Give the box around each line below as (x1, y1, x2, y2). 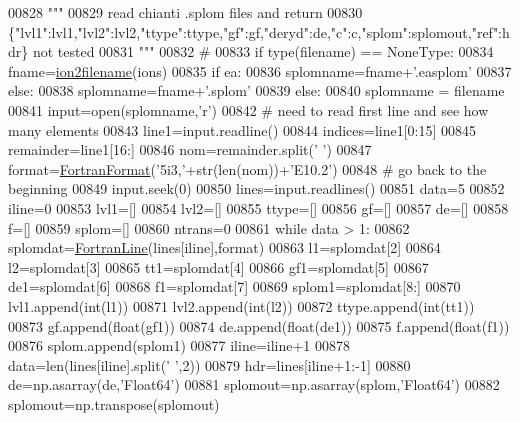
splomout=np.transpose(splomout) (8, 393, 220, 414)
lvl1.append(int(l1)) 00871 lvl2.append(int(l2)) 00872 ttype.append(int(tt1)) (8, 295, 475, 316)
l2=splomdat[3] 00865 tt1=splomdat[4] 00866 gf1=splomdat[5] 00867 (8, 256, 429, 277)
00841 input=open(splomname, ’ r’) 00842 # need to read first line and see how (8, 99, 489, 120)
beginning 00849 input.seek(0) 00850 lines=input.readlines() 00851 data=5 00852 (8, 178, 505, 199)
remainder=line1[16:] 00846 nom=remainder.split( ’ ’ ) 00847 (8, 139, 372, 160)
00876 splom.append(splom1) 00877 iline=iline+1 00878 (8, 335, 351, 356)
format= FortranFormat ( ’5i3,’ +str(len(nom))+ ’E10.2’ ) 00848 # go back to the (8, 158, 487, 179)
